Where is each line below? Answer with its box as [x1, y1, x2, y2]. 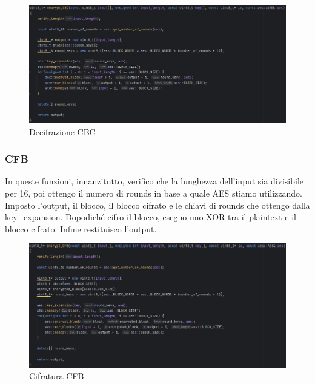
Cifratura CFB [29, 369, 84, 382]
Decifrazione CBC [29, 125, 96, 138]
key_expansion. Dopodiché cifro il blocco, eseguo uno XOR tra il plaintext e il [5, 211, 296, 223]
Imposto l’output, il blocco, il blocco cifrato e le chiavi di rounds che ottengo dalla [5, 198, 310, 211]
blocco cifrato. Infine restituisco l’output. [5, 222, 157, 235]
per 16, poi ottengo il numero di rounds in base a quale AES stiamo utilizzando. [5, 187, 302, 200]
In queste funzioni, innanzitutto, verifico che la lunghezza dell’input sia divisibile [5, 175, 304, 187]
